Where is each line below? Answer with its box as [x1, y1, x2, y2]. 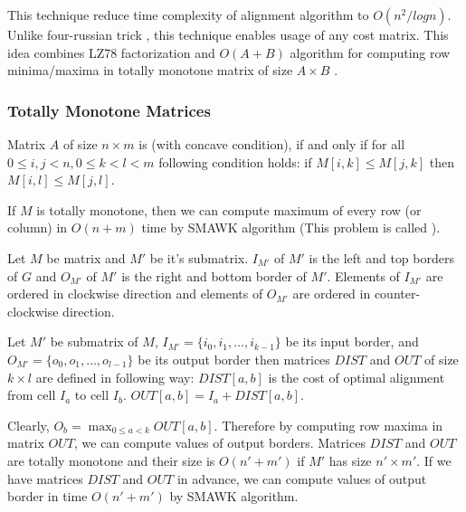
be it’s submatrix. [149, 248, 249, 267]
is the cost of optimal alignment [268, 367, 445, 386]
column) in [7, 218, 68, 237]
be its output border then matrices [138, 349, 330, 368]
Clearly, [7, 415, 50, 434]
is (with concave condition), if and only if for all [138, 135, 405, 153]
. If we [416, 450, 452, 469]
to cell [74, 385, 109, 404]
